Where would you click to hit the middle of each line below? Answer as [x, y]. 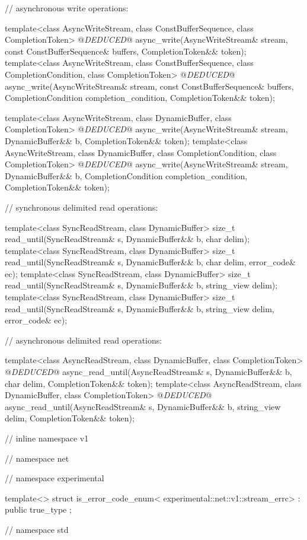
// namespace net [37, 458]
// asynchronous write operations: [67, 8]
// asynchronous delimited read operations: [84, 340]
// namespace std [37, 529]
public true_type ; [38, 509]
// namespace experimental [55, 478]
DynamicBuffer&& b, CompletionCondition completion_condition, [126, 175]
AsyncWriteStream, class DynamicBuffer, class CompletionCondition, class [141, 152]
